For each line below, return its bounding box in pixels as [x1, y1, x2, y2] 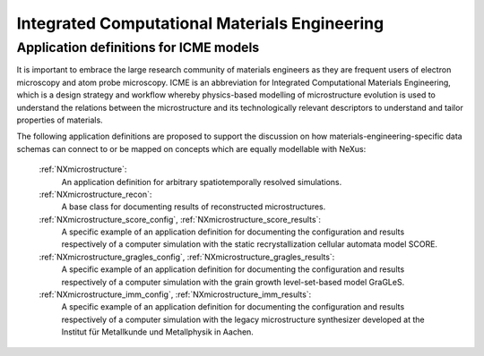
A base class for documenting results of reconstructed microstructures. [61, 201, 326, 212]
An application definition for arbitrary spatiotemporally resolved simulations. [61, 176, 342, 187]
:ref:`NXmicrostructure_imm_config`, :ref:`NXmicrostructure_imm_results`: [39, 289, 312, 300]
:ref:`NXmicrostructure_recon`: [39, 189, 152, 199]
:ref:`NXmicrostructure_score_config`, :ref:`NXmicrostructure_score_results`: [39, 214, 322, 225]
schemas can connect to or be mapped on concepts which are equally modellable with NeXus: [16, 143, 367, 154]
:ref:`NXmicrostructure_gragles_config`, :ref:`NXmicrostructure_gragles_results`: [39, 251, 335, 262]
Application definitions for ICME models [16, 39, 260, 55]
